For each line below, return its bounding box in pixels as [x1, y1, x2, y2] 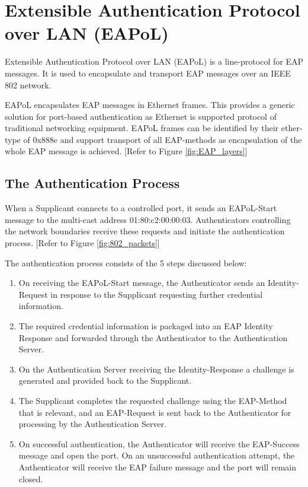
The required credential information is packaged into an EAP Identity [18, 320, 273, 332]
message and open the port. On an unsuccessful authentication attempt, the [18, 449, 295, 461]
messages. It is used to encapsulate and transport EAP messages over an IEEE [5, 66, 291, 79]
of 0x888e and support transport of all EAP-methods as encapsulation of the [23, 133, 302, 145]
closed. [18, 472, 43, 485]
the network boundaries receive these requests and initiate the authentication [5, 225, 285, 237]
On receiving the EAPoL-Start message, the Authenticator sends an [18, 276, 265, 289]
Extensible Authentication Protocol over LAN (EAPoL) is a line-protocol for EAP [5, 55, 303, 68]
